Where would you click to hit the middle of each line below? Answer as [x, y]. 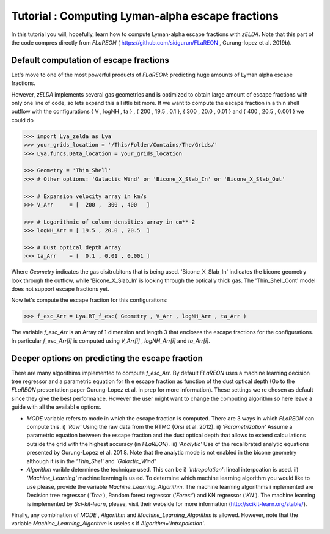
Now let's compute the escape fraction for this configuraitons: [90, 300]
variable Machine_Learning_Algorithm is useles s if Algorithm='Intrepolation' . [108, 524]
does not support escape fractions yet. [60, 289]
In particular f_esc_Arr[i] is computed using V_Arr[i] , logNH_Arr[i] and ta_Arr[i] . [111, 341]
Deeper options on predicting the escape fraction [107, 358]
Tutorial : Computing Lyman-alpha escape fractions [145, 16]
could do [22, 120]
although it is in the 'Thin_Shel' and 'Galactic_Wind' [91, 461]
